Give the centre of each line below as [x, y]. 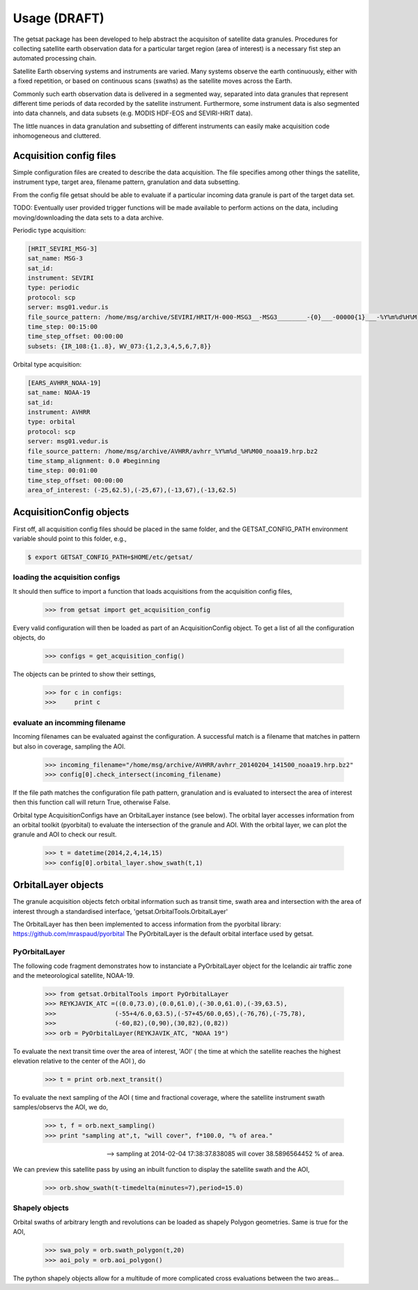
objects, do [29, 638]
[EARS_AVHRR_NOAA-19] [64, 383]
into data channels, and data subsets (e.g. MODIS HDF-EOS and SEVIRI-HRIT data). [133, 113]
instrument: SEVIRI [61, 278]
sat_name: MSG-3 [55, 259]
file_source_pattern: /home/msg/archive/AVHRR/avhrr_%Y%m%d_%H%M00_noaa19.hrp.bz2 [173, 451]
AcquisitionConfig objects [71, 512]
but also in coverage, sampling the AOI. [69, 746]
